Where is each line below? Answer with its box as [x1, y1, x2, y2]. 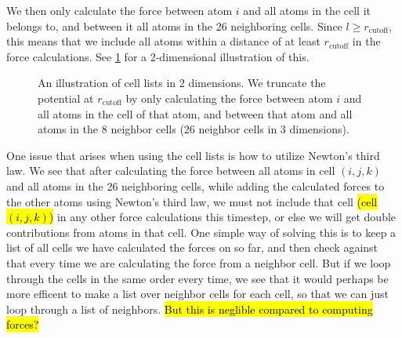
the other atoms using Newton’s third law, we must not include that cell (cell [6, 193, 378, 209]
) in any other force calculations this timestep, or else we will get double [49, 209, 397, 225]
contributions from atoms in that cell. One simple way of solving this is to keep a [6, 224, 397, 240]
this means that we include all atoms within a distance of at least [6, 33, 321, 49]
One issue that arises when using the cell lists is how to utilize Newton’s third [6, 147, 380, 163]
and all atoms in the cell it [243, 2, 371, 18]
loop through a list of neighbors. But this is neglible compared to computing [6, 300, 373, 317]
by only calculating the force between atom [125, 89, 333, 106]
